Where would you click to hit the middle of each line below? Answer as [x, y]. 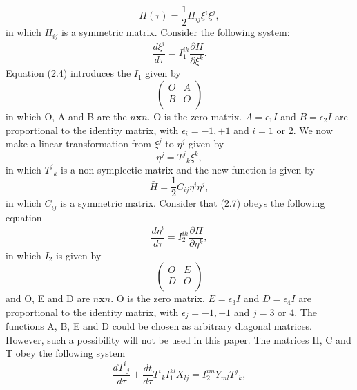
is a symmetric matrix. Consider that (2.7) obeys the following [193, 203]
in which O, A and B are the [66, 117]
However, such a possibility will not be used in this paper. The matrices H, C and [178, 339]
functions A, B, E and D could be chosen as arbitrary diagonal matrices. [159, 326]
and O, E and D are [48, 298]
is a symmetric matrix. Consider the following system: [175, 32]
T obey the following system [66, 353]
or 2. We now [305, 130]
